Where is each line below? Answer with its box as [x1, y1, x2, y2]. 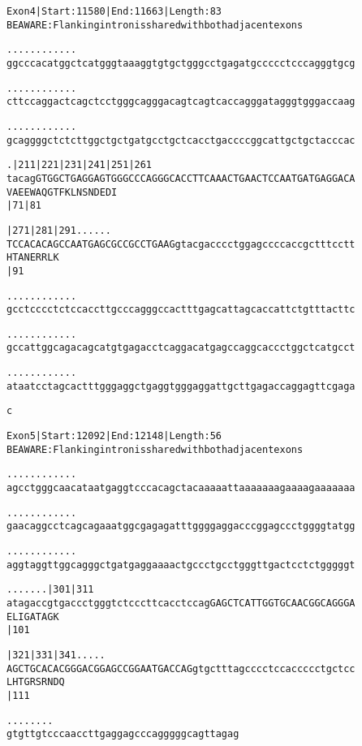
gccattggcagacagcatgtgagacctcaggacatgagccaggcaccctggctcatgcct [6, 342, 356, 354]
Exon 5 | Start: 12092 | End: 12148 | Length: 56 [6, 430, 222, 442]
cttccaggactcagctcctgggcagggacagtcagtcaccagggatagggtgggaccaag [6, 96, 356, 108]
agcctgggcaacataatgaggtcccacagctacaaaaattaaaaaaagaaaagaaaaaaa [6, 482, 356, 494]
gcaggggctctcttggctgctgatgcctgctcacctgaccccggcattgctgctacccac [6, 134, 356, 146]
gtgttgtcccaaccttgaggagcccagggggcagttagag [6, 728, 239, 740]
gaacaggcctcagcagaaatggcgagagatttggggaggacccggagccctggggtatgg [6, 520, 356, 533]
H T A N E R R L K [6, 252, 59, 264]
